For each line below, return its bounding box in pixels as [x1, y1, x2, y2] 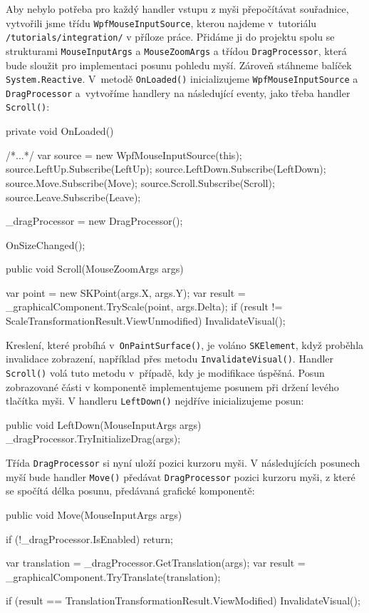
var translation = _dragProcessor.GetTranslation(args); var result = [6, 555, 306, 570]
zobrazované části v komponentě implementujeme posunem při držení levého [6, 379, 339, 394]
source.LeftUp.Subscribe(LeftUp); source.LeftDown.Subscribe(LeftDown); [6, 161, 326, 176]
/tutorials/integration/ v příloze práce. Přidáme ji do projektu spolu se [6, 29, 335, 44]
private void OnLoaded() [6, 123, 114, 138]
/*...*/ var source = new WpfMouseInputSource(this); [6, 147, 242, 162]
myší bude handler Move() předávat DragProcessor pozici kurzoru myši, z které [6, 469, 355, 484]
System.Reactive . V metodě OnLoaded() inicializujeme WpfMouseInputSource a [6, 71, 358, 86]
